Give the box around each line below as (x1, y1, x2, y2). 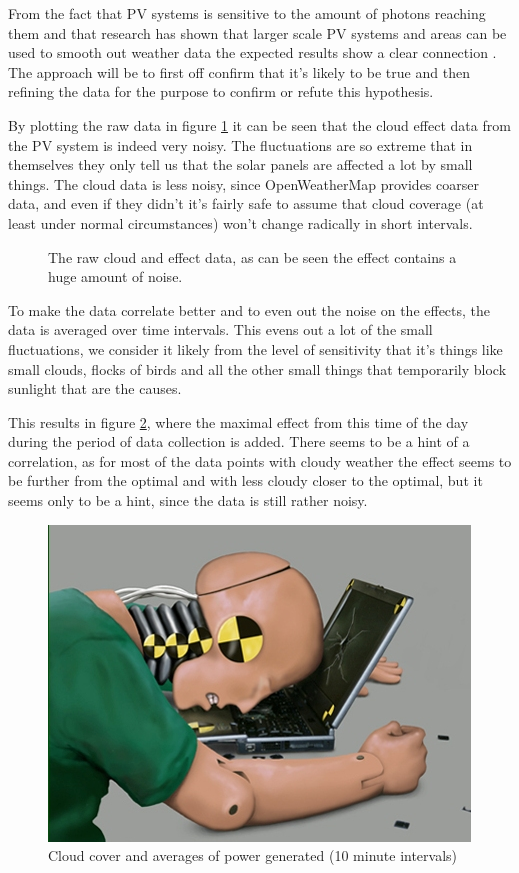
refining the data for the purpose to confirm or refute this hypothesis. (8, 81, 434, 102)
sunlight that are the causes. (8, 378, 182, 399)
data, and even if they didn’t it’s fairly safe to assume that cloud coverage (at (8, 193, 484, 214)
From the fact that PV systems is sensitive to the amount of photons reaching (8, 3, 486, 23)
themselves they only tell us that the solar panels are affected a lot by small (8, 154, 473, 175)
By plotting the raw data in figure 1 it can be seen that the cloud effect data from (8, 114, 511, 135)
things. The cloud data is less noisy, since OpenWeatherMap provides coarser (8, 173, 479, 194)
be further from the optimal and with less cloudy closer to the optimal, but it (8, 470, 483, 491)
